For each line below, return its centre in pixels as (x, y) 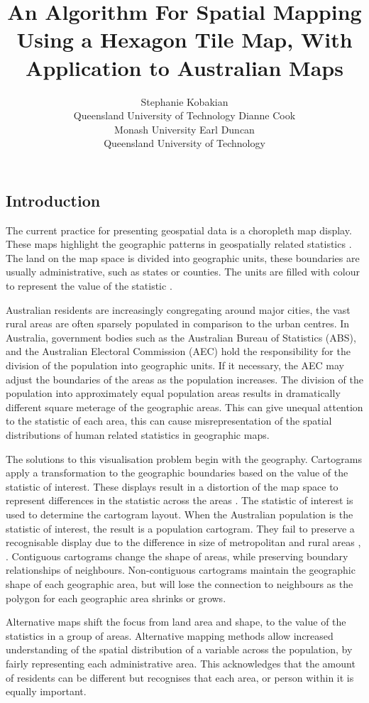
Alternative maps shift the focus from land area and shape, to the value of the (176, 622)
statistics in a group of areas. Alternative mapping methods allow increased (170, 635)
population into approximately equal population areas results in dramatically (173, 393)
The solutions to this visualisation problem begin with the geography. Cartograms (184, 458)
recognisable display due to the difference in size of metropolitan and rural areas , (183, 542)
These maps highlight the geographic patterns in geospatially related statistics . (179, 244)
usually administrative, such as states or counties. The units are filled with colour (183, 272)
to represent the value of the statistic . (89, 286)
